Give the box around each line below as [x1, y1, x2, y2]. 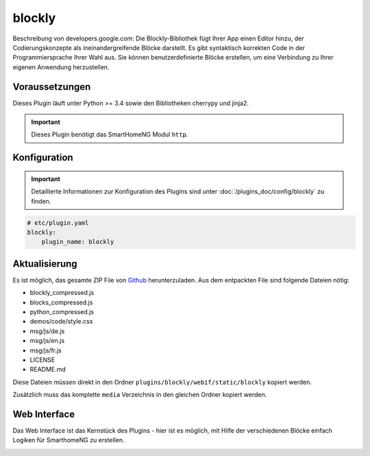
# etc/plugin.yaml [27, 219, 89, 226]
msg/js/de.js [29, 326, 65, 335]
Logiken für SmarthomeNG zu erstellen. [12, 436, 125, 444]
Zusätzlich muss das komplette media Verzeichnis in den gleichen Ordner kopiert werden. [12, 391, 267, 399]
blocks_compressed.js [29, 298, 93, 307]
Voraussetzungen [12, 81, 91, 93]
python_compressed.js [29, 308, 95, 316]
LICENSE [29, 355, 56, 363]
